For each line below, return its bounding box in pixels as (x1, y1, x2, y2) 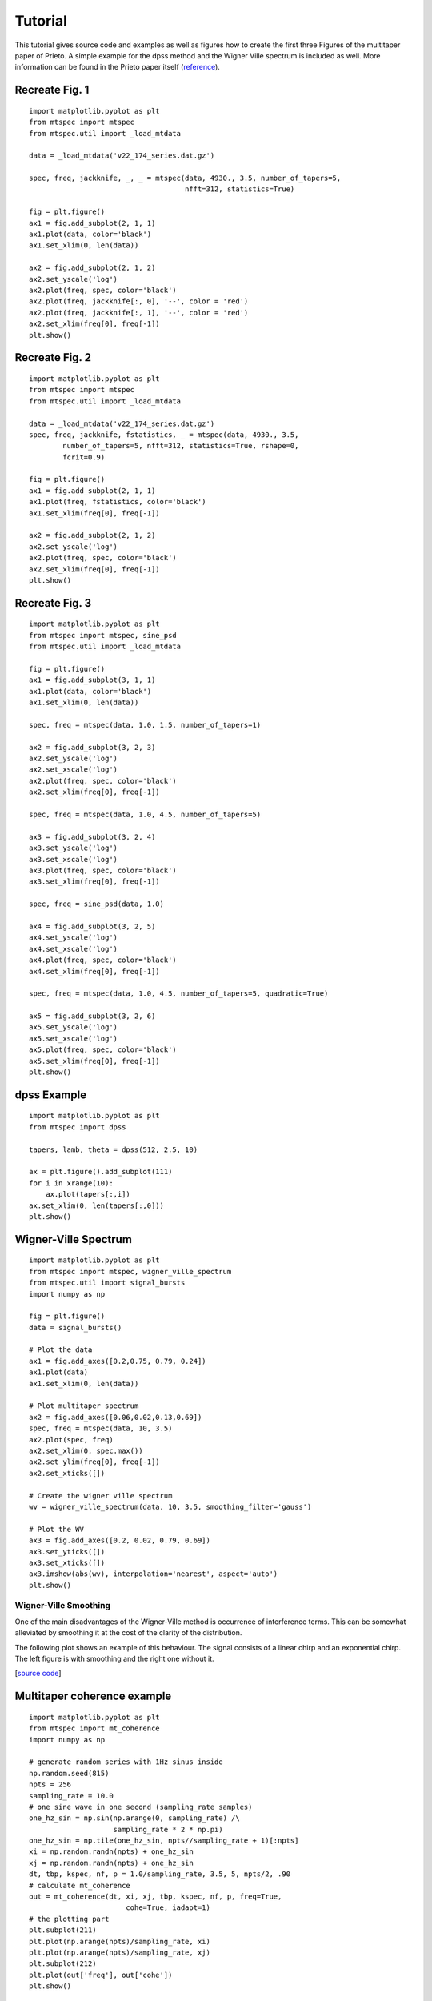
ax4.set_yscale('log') (29, 933, 118, 942)
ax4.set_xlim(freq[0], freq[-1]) (29, 967, 160, 976)
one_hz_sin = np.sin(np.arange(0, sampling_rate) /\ (29, 1814, 240, 1823)
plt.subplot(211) (29, 1926, 97, 1935)
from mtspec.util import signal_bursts (29, 1278, 186, 1288)
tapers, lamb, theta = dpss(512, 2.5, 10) (29, 1145, 198, 1154)
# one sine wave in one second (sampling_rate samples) (29, 1802, 253, 1811)
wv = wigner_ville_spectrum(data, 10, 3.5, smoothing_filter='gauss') (29, 1502, 312, 1511)
